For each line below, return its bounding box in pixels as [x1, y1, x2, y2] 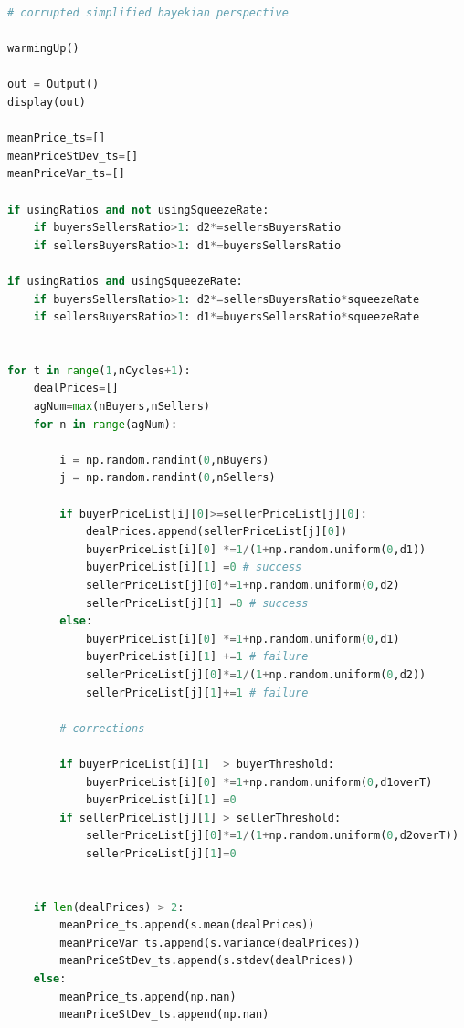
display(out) [7, 95, 86, 109]
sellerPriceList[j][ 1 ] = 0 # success [85, 596, 309, 610]
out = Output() [7, 78, 100, 91]
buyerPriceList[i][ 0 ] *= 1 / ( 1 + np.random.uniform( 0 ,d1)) [85, 542, 427, 556]
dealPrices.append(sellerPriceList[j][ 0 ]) [85, 525, 348, 539]
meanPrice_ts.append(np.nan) [59, 990, 237, 1003]
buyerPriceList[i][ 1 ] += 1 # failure [85, 650, 309, 664]
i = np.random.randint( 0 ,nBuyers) [59, 453, 269, 467]
